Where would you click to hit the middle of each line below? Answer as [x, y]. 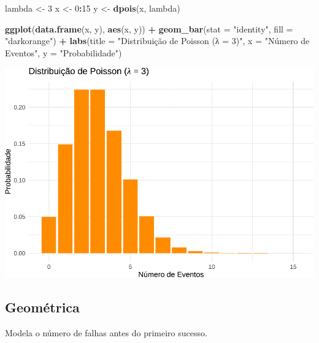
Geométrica [42, 307]
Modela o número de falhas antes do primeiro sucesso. [106, 333]
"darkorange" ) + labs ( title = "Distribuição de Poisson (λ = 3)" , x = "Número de [157, 41]
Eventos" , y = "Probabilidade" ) [63, 52]
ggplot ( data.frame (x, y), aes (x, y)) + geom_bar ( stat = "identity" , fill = [149, 28]
